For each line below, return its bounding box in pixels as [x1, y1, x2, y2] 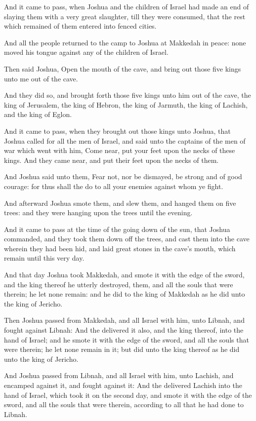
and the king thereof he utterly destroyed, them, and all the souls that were [4, 279, 233, 289]
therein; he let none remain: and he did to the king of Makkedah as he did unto [4, 289, 245, 299]
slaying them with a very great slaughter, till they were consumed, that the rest [4, 11, 246, 21]
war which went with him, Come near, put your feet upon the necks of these [4, 145, 235, 155]
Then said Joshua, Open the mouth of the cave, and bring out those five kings [4, 63, 241, 74]
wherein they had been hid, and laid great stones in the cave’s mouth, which [4, 243, 236, 253]
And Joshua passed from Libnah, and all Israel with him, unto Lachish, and [4, 370, 234, 381]
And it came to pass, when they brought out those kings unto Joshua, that [4, 125, 231, 136]
